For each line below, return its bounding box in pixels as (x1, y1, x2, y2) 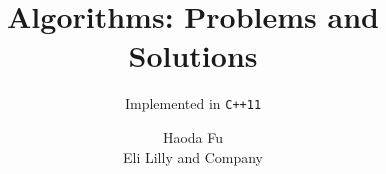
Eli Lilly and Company (122, 146, 264, 167)
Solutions (128, 35, 258, 76)
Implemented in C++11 (124, 93, 262, 114)
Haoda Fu (162, 126, 224, 147)
